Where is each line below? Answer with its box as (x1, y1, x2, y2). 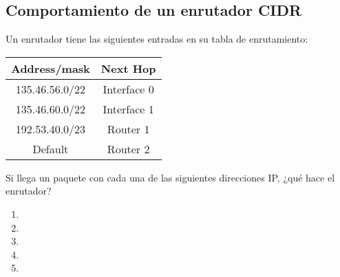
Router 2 (107, 140, 150, 157)
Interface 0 (103, 80, 154, 97)
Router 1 (107, 120, 150, 137)
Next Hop (100, 60, 156, 76)
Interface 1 (103, 100, 154, 117)
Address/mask (11, 60, 90, 76)
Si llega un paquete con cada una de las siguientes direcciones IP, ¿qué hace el (6, 170, 335, 184)
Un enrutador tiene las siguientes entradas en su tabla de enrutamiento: (6, 32, 308, 46)
